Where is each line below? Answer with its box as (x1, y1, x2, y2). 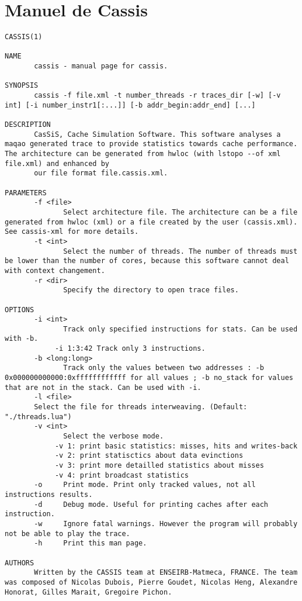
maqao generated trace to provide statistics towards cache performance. (5, 140, 298, 148)
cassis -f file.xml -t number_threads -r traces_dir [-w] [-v (34, 91, 281, 100)
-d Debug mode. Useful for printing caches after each (34, 500, 269, 509)
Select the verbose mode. (63, 432, 164, 441)
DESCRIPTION (5, 120, 51, 129)
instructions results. (5, 490, 93, 499)
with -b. (5, 334, 39, 343)
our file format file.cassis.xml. (34, 169, 168, 178)
